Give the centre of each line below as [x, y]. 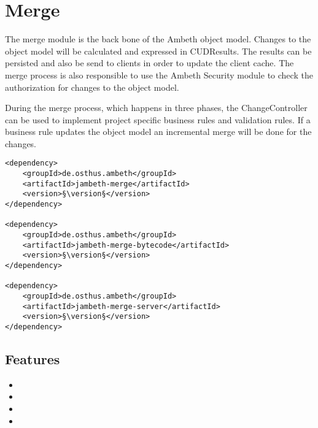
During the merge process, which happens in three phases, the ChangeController [156, 108]
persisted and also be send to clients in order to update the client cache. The [149, 63]
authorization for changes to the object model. [92, 87]
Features [33, 359]
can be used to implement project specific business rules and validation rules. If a [158, 119]
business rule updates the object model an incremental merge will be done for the [158, 132]
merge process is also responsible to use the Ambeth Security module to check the [159, 75]
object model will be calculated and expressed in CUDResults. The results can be [158, 51]
